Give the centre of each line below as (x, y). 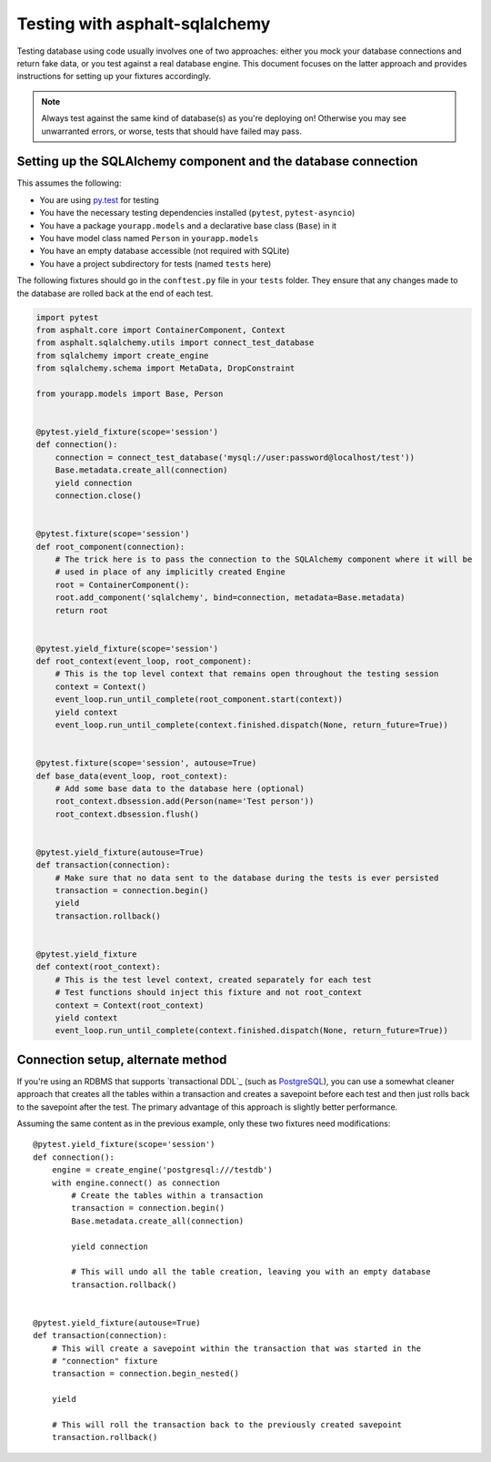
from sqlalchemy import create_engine (122, 355)
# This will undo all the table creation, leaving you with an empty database (251, 1272)
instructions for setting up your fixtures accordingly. (114, 76)
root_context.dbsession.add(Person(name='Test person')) (185, 802)
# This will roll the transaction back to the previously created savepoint (227, 1425)
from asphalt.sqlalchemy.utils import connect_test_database (175, 343)
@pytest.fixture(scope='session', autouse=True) (146, 763)
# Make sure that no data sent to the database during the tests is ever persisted (247, 878)
